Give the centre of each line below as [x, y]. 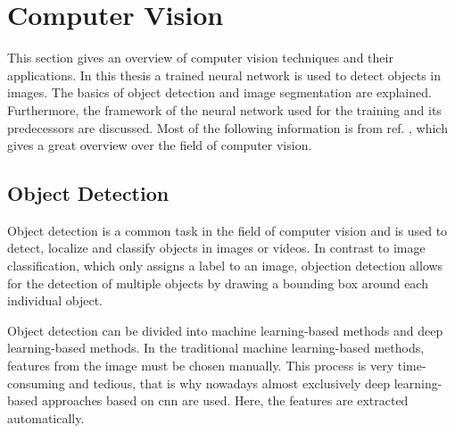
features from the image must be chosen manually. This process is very [201, 366]
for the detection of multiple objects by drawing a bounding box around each [218, 283]
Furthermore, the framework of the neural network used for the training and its [224, 109]
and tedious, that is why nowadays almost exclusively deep [230, 383]
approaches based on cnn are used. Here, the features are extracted [225, 400]
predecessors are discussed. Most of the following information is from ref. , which [227, 127]
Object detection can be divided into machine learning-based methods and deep [225, 330]
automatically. [46, 417]
